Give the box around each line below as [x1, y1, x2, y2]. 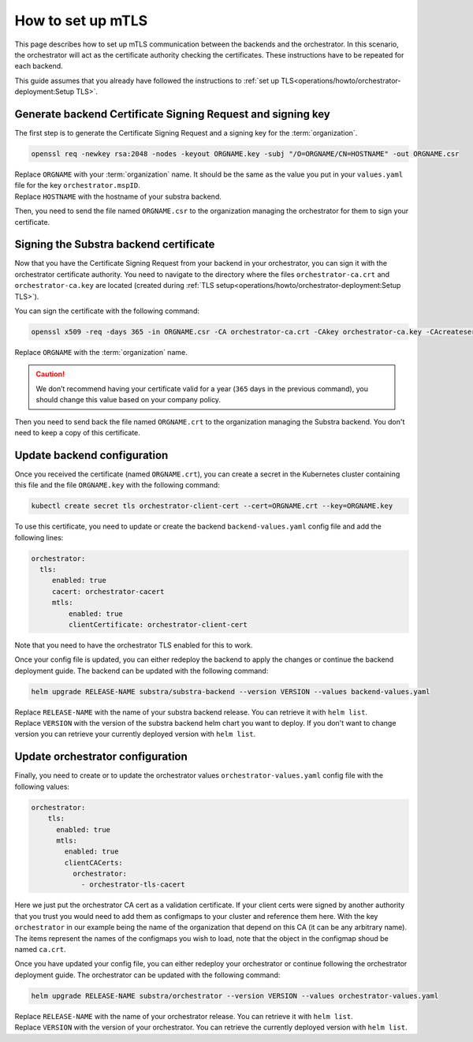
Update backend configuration [14, 448, 169, 461]
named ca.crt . [14, 945, 66, 954]
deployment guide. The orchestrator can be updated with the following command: [14, 970, 281, 980]
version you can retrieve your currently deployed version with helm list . [14, 730, 256, 739]
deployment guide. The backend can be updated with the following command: [14, 666, 269, 675]
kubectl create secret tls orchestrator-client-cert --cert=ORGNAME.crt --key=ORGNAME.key [31, 502, 393, 510]
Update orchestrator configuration [14, 750, 188, 764]
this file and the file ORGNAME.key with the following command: [14, 480, 220, 490]
